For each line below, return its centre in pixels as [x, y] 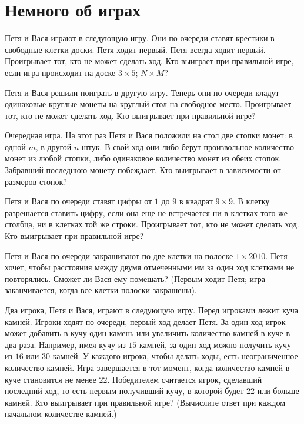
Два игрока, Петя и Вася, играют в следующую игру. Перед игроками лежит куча [152, 310]
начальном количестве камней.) [61, 414]
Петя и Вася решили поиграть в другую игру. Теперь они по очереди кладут [142, 92]
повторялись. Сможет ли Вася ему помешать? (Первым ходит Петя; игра [135, 278]
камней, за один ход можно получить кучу [216, 344]
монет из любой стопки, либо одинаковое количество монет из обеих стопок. [143, 158]
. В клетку [251, 201]
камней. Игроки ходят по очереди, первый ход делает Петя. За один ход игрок [145, 321]
